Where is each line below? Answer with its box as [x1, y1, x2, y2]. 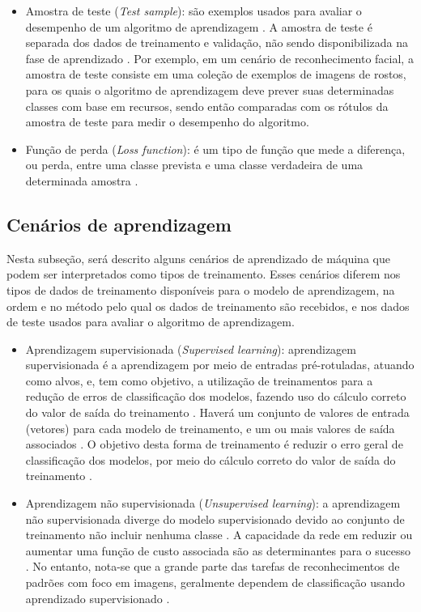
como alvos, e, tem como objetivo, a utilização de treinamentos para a [25, 372, 373, 389]
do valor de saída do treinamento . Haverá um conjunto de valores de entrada [25, 404, 410, 421]
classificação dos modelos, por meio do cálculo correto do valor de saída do [25, 451, 396, 468]
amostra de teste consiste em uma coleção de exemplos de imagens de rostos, [25, 66, 406, 83]
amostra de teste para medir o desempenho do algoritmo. [25, 113, 309, 130]
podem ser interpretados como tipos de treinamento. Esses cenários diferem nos [6, 266, 401, 283]
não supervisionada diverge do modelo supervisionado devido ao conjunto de [25, 510, 405, 527]
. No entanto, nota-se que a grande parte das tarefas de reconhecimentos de [25, 558, 400, 575]
